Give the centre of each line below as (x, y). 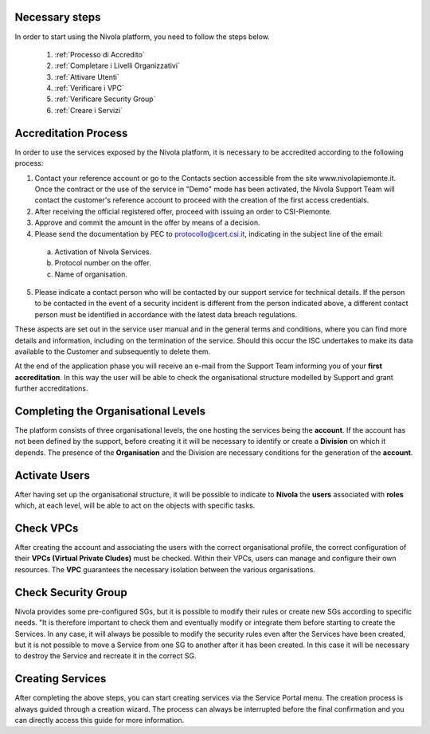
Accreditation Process (71, 133)
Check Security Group (71, 593)
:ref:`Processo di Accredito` (100, 54)
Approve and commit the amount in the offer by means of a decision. (147, 222)
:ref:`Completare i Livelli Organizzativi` (117, 66)
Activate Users (53, 475)
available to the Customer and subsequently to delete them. (113, 351)
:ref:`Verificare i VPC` (90, 88)
